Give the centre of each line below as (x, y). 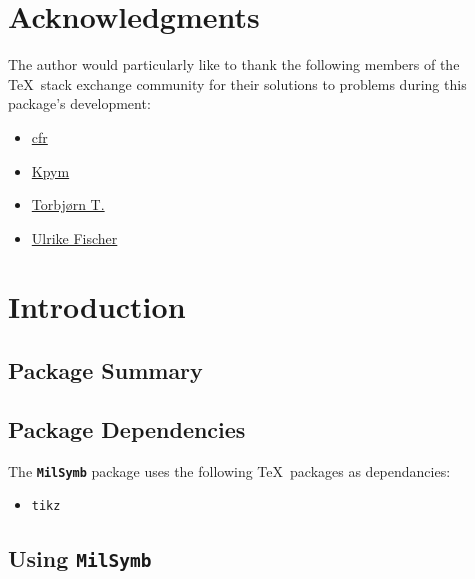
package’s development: (79, 103)
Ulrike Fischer (74, 237)
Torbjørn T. (68, 204)
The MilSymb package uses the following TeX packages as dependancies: (229, 470)
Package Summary (105, 370)
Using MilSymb (80, 558)
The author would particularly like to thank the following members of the (234, 64)
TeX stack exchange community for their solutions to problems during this (237, 83)
